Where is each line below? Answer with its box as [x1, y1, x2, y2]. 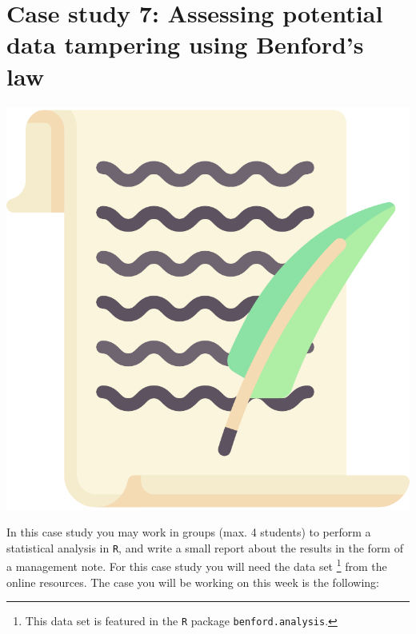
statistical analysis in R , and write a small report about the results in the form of [6, 539, 403, 556]
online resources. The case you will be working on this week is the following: [6, 573, 379, 590]
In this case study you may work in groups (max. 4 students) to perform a [6, 524, 371, 540]
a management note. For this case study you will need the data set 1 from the [6, 556, 387, 574]
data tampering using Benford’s [6, 28, 364, 61]
